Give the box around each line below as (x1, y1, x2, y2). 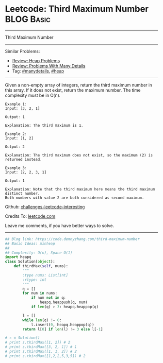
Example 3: (5, 165, 27, 171)
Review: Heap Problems (12, 57, 60, 64)
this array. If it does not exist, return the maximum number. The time (5, 87, 141, 93)
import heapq (5, 255, 32, 259)
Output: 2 (5, 144, 25, 149)
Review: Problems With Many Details (12, 63, 86, 69)
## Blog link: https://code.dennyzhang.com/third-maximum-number (5, 237, 140, 242)
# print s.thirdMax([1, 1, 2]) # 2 (5, 349, 77, 354)
